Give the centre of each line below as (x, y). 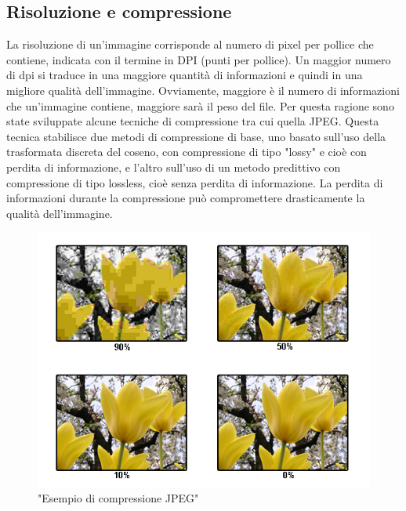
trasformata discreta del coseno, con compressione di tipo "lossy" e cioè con (187, 152)
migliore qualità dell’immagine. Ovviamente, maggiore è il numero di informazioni (203, 90)
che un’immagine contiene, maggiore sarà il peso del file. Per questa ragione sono (200, 105)
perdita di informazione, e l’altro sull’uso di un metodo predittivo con (174, 167)
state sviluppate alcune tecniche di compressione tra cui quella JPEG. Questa (193, 121)
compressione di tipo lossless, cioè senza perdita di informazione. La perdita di (195, 182)
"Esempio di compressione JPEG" (118, 497)
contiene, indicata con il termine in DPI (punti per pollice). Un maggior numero (199, 59)
